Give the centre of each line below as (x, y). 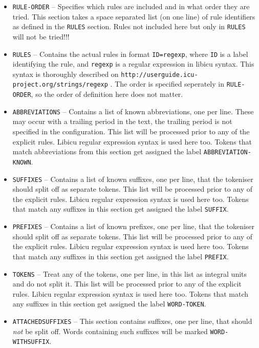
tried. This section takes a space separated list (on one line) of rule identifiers (134, 16)
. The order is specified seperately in (167, 84)
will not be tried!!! (41, 36)
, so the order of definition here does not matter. (107, 94)
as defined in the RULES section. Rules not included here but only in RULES (129, 26)
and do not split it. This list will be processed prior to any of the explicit (127, 284)
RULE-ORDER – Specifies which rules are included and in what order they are (131, 6)
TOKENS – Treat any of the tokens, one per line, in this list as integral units (130, 273)
